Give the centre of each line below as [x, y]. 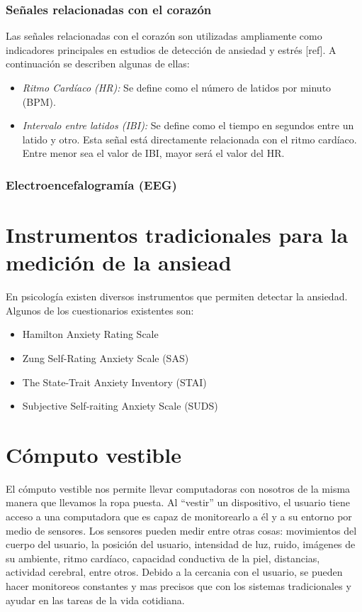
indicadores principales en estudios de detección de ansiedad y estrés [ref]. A [171, 49]
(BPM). [39, 101]
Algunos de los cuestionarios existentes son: [100, 310]
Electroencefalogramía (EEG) [91, 184]
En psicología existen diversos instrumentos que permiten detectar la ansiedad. [177, 296]
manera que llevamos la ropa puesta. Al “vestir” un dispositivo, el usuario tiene [178, 502]
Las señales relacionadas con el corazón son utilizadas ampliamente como [164, 36]
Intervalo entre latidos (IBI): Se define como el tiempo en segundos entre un [188, 125]
